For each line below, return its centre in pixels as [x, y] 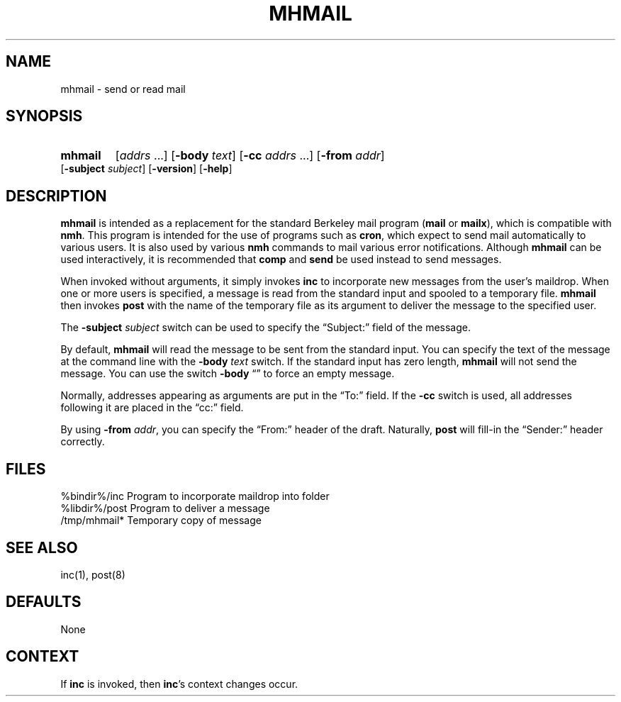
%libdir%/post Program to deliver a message [165, 508]
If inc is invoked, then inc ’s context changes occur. [179, 684]
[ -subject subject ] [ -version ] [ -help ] [146, 169]
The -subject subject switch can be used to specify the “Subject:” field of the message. [265, 328]
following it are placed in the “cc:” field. [152, 408]
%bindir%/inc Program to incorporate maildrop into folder [195, 496]
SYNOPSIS [44, 116]
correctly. [83, 442]
